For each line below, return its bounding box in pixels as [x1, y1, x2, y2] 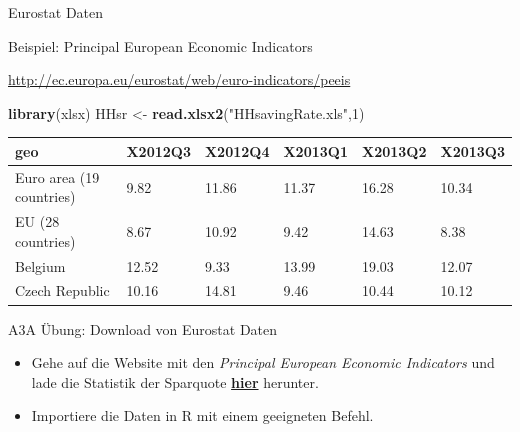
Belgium [15, 255, 66, 276]
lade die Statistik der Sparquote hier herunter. [31, 371, 319, 392]
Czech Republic [15, 280, 110, 301]
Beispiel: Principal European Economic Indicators [8, 35, 313, 56]
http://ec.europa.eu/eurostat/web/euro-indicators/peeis [8, 69, 351, 90]
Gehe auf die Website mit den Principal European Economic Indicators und [31, 352, 495, 373]
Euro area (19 [15, 166, 100, 187]
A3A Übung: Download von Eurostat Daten [8, 318, 278, 339]
